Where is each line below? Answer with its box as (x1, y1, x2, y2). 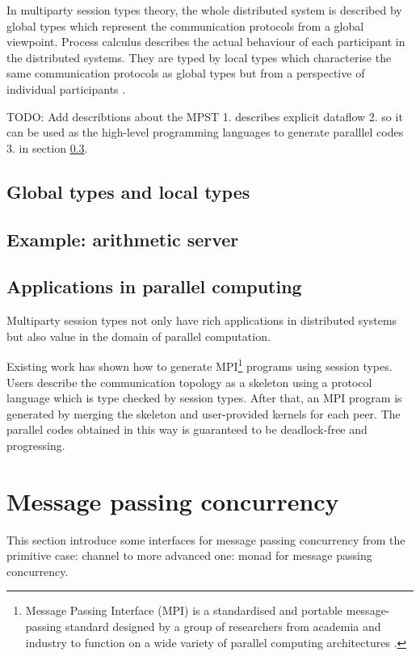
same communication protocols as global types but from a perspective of (6, 65, 365, 82)
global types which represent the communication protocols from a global (6, 17, 364, 34)
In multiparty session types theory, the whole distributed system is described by (6, 2, 402, 18)
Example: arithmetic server (6, 226, 239, 251)
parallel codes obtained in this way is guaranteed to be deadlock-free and (6, 421, 367, 438)
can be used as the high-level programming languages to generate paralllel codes (6, 124, 404, 141)
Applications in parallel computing (6, 274, 302, 299)
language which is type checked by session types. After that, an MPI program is (6, 389, 402, 406)
